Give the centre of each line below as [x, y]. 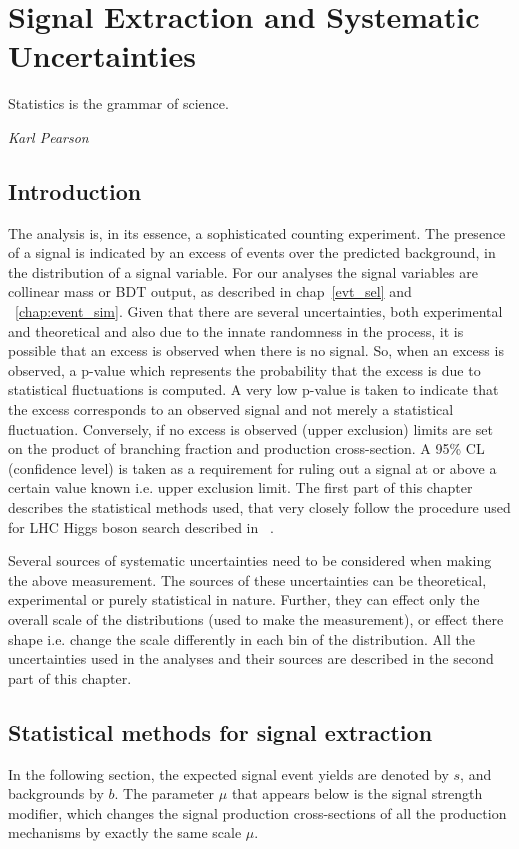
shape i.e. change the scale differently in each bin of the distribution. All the [241, 638]
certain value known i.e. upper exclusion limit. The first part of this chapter [240, 487]
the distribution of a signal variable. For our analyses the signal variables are [243, 271]
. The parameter [164, 793]
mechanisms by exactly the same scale [125, 832]
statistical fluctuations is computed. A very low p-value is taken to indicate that [253, 389]
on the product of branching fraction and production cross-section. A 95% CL [246, 448]
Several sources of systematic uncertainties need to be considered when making [250, 560]
